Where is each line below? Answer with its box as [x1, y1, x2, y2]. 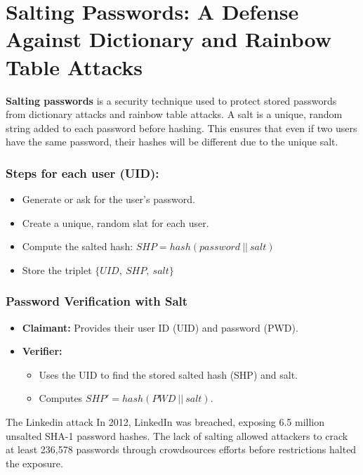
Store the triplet [22, 262, 92, 277]
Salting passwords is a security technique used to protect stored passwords [6, 93, 337, 108]
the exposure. [6, 455, 63, 470]
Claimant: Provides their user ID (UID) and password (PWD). [22, 320, 298, 334]
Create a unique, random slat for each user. [22, 215, 209, 230]
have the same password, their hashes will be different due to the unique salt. [6, 134, 338, 149]
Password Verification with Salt [6, 292, 188, 310]
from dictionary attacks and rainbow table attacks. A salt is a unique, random [6, 107, 343, 122]
